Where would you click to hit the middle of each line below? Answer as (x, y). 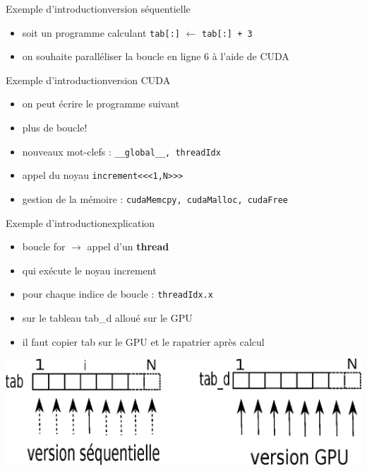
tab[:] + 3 (227, 34)
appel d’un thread (128, 246)
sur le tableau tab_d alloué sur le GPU (107, 318)
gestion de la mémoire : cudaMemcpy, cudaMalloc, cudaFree (155, 198)
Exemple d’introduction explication (80, 222)
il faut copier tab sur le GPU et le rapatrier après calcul (143, 341)
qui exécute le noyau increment (89, 270)
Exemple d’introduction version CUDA (88, 80)
